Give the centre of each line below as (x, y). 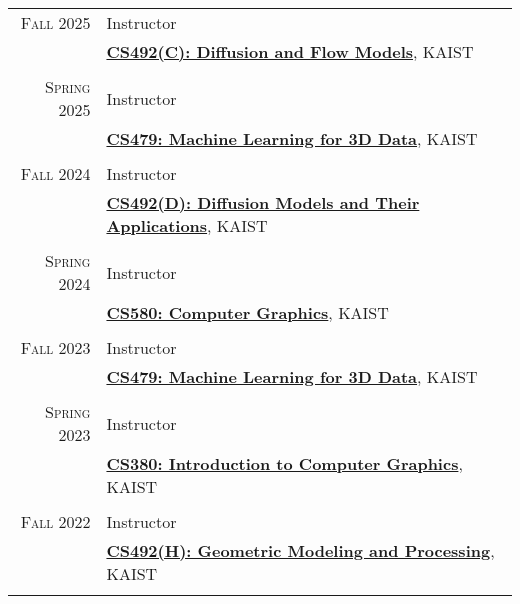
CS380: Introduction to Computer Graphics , (284, 463)
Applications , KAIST (187, 225)
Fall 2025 (55, 22)
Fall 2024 (55, 173)
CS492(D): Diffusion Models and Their (263, 202)
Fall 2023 (55, 347)
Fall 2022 (55, 521)
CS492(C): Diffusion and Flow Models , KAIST (290, 51)
